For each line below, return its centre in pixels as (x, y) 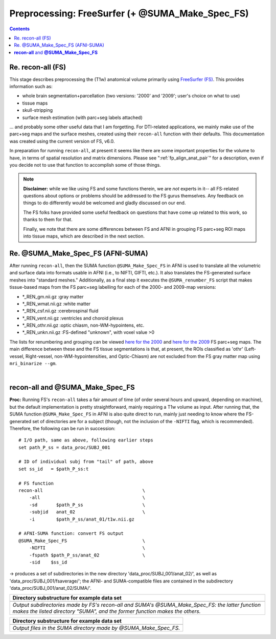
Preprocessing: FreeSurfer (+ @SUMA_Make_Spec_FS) (129, 13)
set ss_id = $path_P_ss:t (54, 469)
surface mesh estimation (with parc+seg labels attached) (82, 117)
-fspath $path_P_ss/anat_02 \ (87, 555)
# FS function (36, 483)
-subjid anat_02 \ (87, 512)
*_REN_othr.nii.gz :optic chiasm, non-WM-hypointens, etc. (83, 325)
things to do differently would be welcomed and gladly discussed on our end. (105, 203)
